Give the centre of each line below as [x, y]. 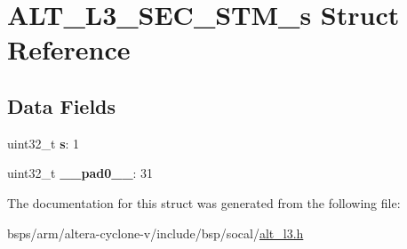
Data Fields [62, 105]
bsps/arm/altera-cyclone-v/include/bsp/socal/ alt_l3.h [156, 233]
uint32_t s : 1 [44, 143]
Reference [69, 49]
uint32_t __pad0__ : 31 [80, 173]
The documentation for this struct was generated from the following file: [204, 202]
